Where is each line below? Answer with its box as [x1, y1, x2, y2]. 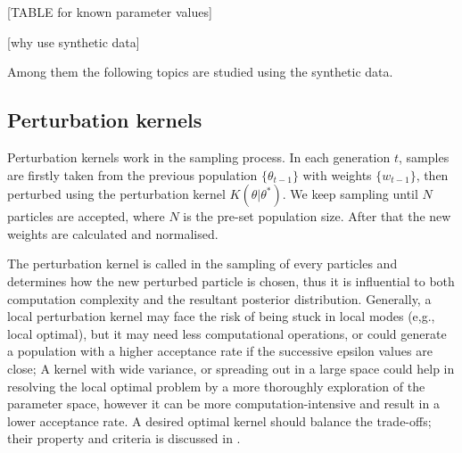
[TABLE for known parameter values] [7, 3, 212, 21]
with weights [302, 165, 372, 184]
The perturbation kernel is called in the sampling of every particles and [7, 254, 398, 273]
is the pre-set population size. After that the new [183, 207, 451, 226]
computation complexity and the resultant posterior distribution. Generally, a [7, 289, 432, 308]
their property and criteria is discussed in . [7, 429, 241, 448]
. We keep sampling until [282, 185, 418, 203]
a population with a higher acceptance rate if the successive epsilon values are [7, 342, 433, 360]
